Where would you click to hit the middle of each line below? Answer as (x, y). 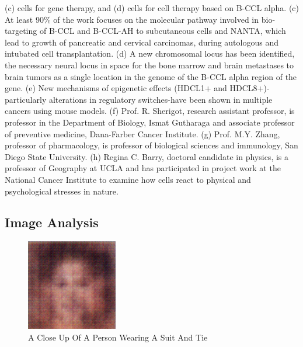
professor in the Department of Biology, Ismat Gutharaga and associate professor (150, 122)
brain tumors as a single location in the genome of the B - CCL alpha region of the (151, 76)
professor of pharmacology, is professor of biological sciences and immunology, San (151, 145)
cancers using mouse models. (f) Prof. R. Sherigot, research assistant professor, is (150, 111)
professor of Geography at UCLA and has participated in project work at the (143, 168)
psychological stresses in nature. (62, 191)
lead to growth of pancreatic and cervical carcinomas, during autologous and (142, 42)
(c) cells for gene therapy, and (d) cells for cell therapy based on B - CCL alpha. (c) (152, 8)
